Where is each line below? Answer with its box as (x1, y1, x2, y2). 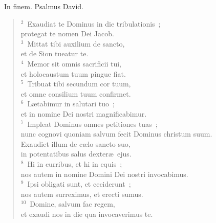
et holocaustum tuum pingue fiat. (20, 68, 126, 79)
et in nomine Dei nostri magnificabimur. (20, 108, 147, 119)
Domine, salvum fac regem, (30, 198, 115, 209)
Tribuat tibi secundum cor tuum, (27, 78, 131, 89)
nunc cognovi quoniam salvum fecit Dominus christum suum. (20, 128, 212, 139)
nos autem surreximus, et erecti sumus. (20, 188, 143, 199)
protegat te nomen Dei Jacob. (20, 28, 114, 39)
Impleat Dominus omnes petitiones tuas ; (27, 118, 158, 129)
